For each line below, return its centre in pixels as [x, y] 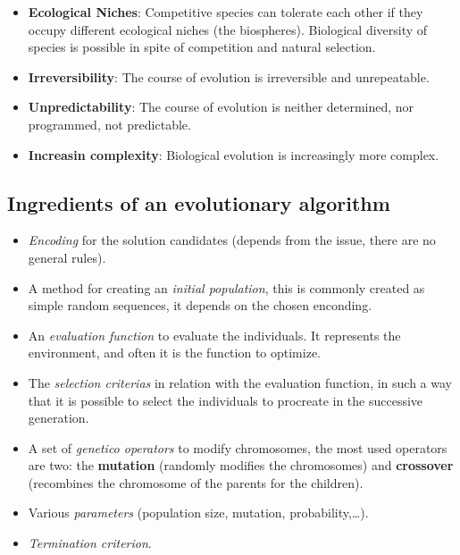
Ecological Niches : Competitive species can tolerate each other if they [226, 12]
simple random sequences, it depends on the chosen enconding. [200, 305]
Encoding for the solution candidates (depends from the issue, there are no [232, 240]
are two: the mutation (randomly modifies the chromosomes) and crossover [241, 465]
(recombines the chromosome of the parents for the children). [196, 482]
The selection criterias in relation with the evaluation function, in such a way [240, 382]
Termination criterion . [90, 543]
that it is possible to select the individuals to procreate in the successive [226, 400]
